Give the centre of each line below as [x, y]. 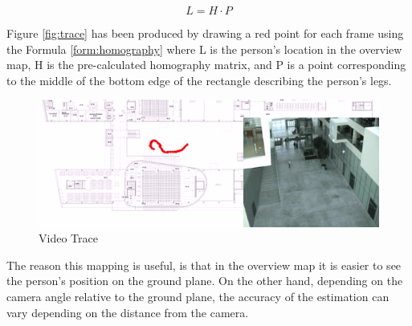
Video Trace [68, 238]
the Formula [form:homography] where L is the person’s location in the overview [204, 49]
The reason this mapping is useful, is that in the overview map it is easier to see [204, 265]
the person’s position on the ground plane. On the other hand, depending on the [205, 281]
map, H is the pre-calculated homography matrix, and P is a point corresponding [206, 65]
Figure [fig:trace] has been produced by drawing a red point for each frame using [205, 33]
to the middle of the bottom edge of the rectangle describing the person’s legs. [199, 80]
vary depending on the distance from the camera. [128, 312]
